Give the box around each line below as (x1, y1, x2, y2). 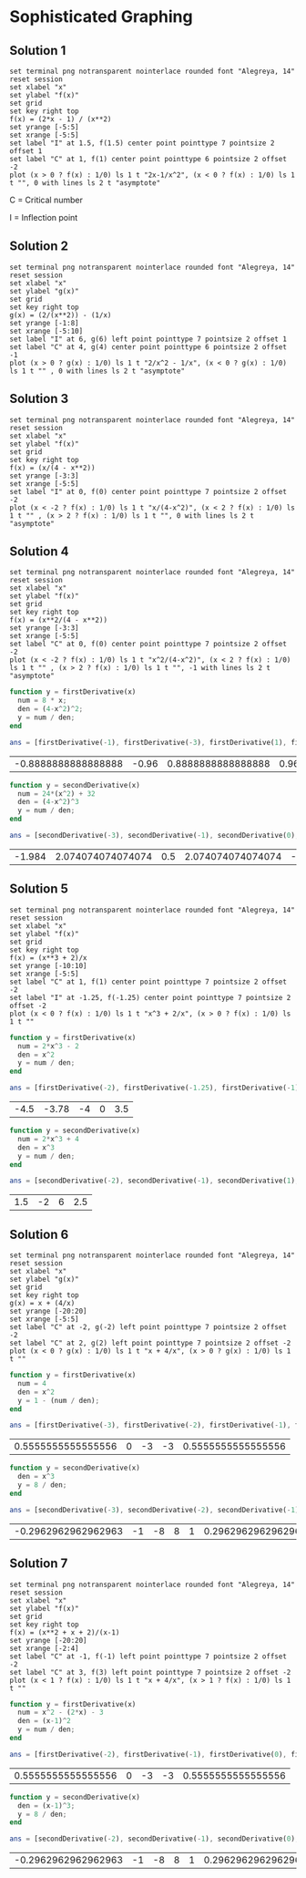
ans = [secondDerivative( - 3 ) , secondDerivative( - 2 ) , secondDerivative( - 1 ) (9, 1505, 300, 1514)
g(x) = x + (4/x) (9, 1299, 76, 1308)
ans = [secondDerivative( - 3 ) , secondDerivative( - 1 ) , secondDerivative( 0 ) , (9, 831, 300, 841)
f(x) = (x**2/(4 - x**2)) (9, 615, 107, 625)
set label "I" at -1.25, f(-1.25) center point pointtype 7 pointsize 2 (9, 993, 291, 1002)
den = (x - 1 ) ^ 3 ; (17, 1801, 76, 1811)
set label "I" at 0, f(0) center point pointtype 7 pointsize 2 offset (9, 487, 287, 496)
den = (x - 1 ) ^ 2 (17, 1717, 71, 1726)
